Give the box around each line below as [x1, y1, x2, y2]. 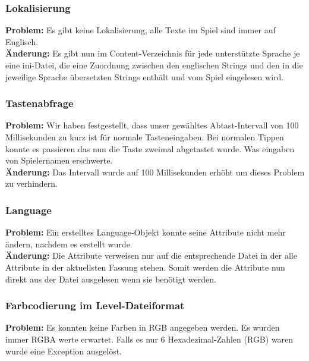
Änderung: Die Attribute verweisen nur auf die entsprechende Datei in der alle [5, 249, 297, 262]
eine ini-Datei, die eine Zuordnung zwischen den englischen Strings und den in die [5, 59, 303, 71]
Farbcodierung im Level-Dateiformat [5, 298, 185, 313]
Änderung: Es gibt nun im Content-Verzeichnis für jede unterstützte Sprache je [5, 47, 300, 59]
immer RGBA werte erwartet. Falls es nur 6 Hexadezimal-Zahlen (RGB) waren [5, 332, 294, 345]
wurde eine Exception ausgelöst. [5, 344, 122, 357]
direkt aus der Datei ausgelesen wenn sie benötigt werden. [5, 272, 216, 285]
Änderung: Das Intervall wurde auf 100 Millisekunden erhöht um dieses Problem [5, 165, 305, 178]
